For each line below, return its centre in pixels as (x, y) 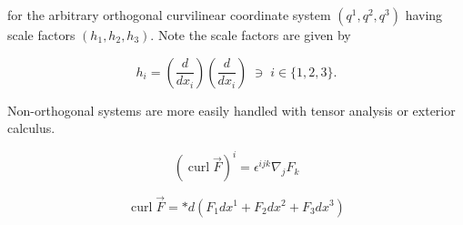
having (424, 15)
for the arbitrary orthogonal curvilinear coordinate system (169, 15)
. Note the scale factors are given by (251, 35)
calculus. (31, 128)
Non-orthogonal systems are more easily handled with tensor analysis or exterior (231, 110)
